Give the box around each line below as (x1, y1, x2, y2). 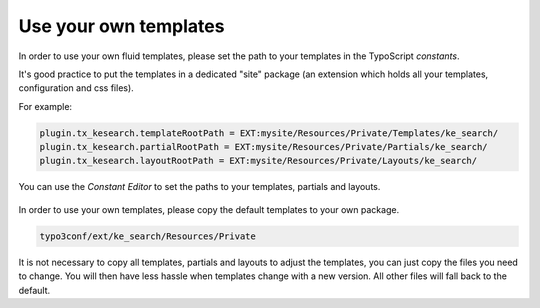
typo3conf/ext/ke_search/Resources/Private (39, 230, 257, 242)
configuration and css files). (18, 82, 134, 94)
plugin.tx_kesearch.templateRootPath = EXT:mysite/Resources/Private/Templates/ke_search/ (39, 127, 499, 139)
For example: (18, 100, 73, 112)
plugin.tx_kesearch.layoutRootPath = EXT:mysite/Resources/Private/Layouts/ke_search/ (39, 155, 478, 167)
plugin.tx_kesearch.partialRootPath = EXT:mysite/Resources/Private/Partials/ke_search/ (39, 141, 489, 153)
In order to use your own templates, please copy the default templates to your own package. (18, 203, 400, 215)
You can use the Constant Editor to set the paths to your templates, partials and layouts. (18, 181, 381, 193)
